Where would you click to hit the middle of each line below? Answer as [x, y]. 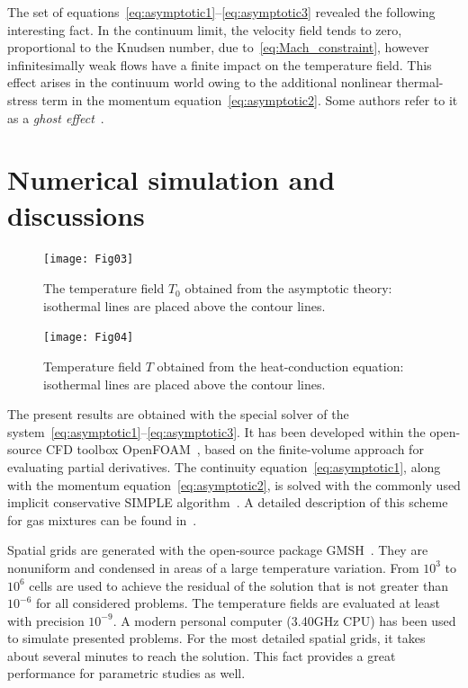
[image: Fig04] [89, 338]
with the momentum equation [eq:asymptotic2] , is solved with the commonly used [234, 484]
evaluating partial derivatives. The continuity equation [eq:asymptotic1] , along [224, 466]
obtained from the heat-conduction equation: [280, 366]
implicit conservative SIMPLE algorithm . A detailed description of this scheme [228, 502]
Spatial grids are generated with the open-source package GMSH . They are [218, 550]
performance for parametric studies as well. [126, 673]
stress [22, 99]
